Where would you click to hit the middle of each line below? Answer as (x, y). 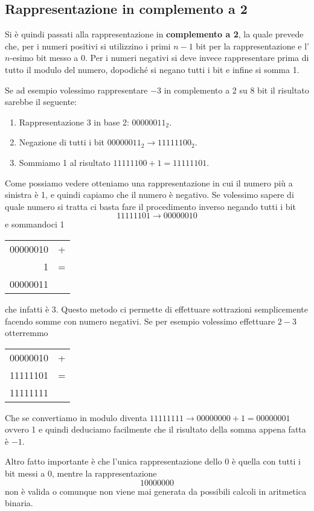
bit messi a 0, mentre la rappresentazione (81, 473)
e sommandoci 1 (35, 224)
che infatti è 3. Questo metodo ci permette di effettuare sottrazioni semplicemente (156, 309)
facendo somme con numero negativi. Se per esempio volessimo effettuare (140, 321)
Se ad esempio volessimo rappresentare (76, 90)
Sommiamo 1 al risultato (65, 162)
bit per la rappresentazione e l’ (252, 46)
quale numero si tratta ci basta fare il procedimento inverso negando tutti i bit (150, 206)
